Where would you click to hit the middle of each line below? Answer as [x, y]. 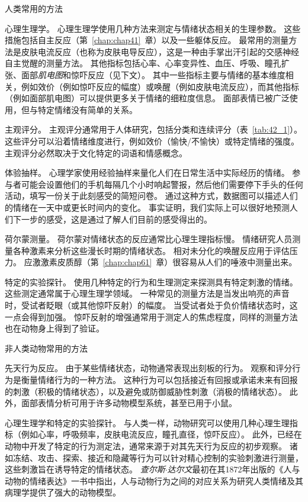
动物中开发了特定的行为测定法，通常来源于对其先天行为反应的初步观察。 [146, 446]
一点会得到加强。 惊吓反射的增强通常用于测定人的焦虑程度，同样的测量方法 [151, 316]
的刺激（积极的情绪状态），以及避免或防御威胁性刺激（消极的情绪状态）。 [146, 391]
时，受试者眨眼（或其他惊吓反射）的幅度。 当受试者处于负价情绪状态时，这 [151, 305]
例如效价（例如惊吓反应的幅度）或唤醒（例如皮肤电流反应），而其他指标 [160, 86]
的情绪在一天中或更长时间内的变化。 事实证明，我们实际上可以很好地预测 [147, 207]
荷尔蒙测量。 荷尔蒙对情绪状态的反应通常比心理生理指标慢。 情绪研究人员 [149, 239]
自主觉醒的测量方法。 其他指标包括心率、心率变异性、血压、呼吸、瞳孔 [143, 63]
